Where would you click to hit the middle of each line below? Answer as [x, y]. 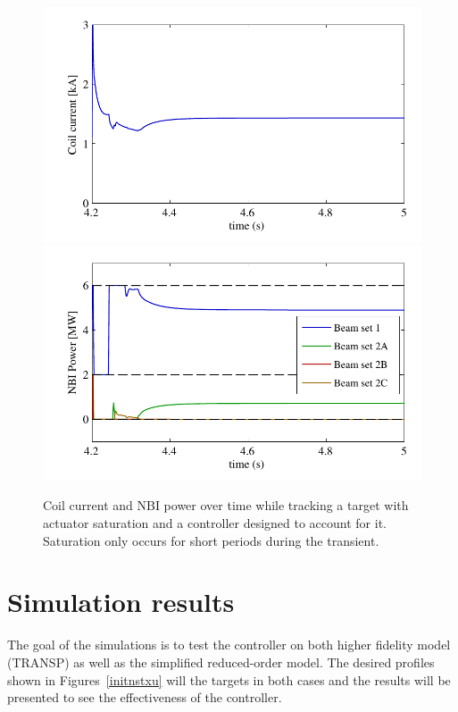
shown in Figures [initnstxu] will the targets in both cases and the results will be [229, 679]
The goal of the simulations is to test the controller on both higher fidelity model [229, 645]
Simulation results [121, 602]
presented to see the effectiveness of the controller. [145, 697]
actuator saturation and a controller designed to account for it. [215, 523]
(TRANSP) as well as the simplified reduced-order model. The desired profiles [221, 662]
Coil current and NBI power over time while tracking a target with [226, 505]
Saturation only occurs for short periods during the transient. [211, 540]
